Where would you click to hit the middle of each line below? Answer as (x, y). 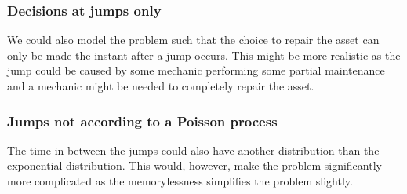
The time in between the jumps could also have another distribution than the (193, 150)
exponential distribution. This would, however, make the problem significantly (194, 165)
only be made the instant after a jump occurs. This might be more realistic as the (204, 55)
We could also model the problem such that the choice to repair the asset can (193, 40)
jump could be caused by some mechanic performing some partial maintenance (196, 70)
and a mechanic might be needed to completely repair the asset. (161, 86)
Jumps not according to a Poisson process (142, 121)
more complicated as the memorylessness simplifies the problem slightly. (180, 181)
